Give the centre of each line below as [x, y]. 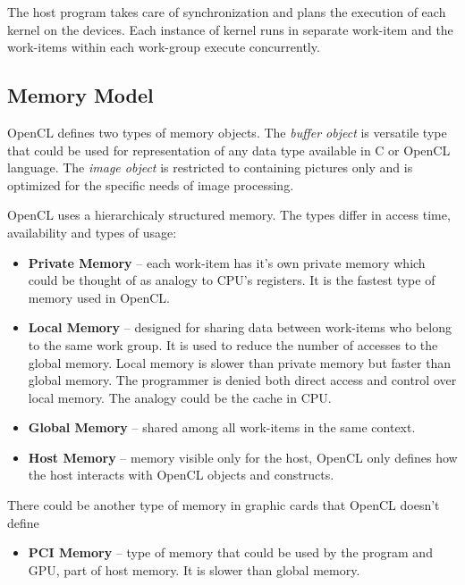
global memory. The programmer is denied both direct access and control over [242, 380]
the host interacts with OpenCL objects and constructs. [181, 475]
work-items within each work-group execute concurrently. [164, 47]
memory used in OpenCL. [99, 297]
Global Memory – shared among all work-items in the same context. [222, 427]
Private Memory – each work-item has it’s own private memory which [227, 262]
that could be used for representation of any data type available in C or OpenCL [229, 150]
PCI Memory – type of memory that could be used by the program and [230, 552]
